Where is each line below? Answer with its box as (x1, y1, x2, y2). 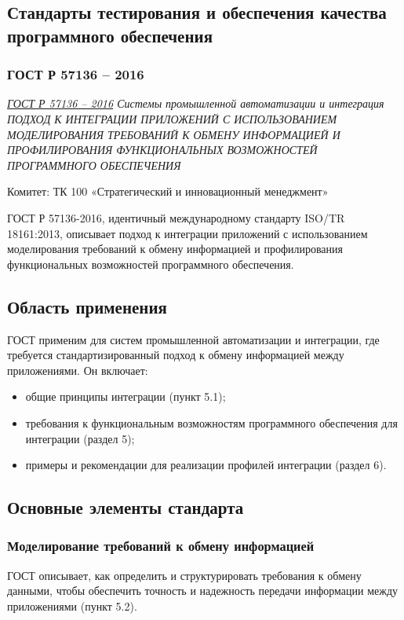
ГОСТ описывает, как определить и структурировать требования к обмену (7, 567, 362, 583)
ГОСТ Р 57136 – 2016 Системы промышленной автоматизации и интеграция (7, 95, 384, 112)
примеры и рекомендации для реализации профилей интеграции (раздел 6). (25, 457, 387, 473)
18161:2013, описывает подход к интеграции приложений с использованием (7, 225, 368, 241)
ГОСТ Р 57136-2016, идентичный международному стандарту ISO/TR (7, 209, 345, 226)
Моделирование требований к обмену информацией (7, 536, 315, 556)
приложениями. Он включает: (7, 361, 148, 378)
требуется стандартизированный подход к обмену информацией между (7, 347, 344, 363)
